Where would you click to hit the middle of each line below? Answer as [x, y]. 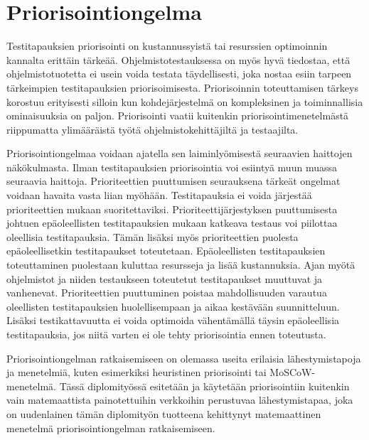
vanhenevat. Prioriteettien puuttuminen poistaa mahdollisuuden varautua [167, 293]
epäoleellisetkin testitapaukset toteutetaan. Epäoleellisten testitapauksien [166, 251]
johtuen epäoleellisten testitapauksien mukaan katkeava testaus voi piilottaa [172, 223]
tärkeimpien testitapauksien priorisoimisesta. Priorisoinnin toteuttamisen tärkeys [182, 87]
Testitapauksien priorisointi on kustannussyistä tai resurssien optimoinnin [167, 46]
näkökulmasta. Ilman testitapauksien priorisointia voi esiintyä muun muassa [172, 167]
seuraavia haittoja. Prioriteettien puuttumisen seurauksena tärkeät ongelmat [173, 181]
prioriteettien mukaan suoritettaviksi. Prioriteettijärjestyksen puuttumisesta [172, 209]
